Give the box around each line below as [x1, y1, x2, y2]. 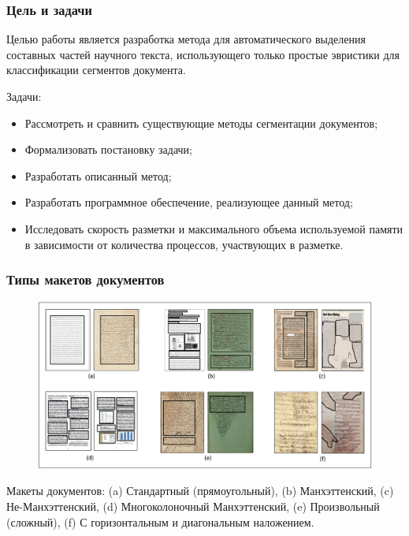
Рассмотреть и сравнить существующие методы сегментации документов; [24, 114, 378, 131]
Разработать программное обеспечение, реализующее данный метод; [24, 194, 353, 210]
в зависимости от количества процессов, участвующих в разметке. [24, 236, 344, 252]
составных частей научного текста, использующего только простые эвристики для [6, 46, 400, 62]
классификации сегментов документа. [6, 61, 186, 78]
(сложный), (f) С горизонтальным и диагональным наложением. [6, 513, 314, 530]
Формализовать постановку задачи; [24, 141, 192, 158]
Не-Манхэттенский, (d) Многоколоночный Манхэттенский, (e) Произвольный [6, 497, 380, 514]
